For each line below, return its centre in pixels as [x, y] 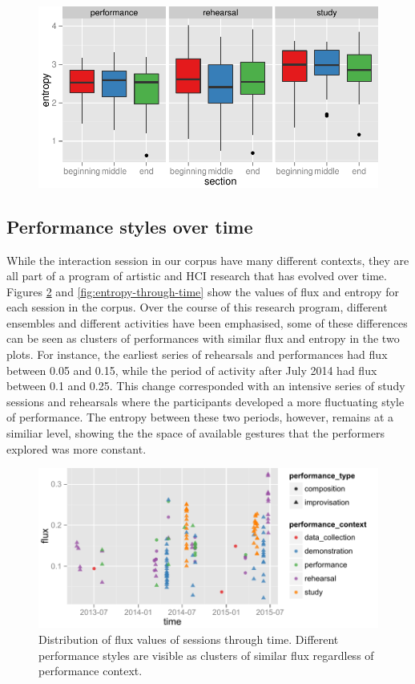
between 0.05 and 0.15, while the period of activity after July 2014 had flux [192, 370]
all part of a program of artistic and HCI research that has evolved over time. [197, 276]
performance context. [91, 671]
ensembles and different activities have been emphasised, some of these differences [207, 322]
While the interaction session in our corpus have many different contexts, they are [208, 260]
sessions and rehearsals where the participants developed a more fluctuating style [205, 401]
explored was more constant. [77, 448]
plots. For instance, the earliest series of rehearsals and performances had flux [197, 354]
